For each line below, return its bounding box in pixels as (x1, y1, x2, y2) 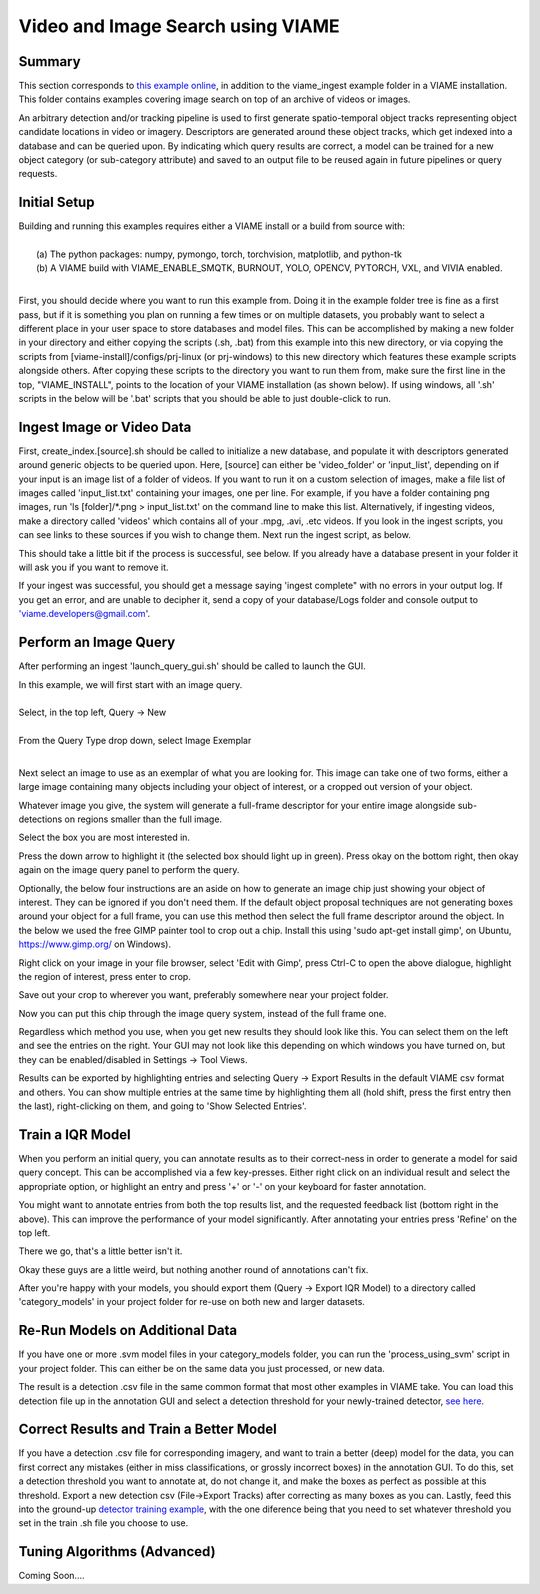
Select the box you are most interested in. (18, 831, 190, 844)
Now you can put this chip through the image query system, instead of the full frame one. (18, 1007, 387, 1019)
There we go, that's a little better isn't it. (18, 1245, 183, 1257)
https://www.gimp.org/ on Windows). (18, 938, 172, 950)
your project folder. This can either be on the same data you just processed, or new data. (18, 1362, 385, 1374)
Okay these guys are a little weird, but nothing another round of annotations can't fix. (18, 1263, 369, 1275)
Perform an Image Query (18, 634, 176, 651)
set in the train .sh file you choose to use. (18, 1517, 189, 1529)
